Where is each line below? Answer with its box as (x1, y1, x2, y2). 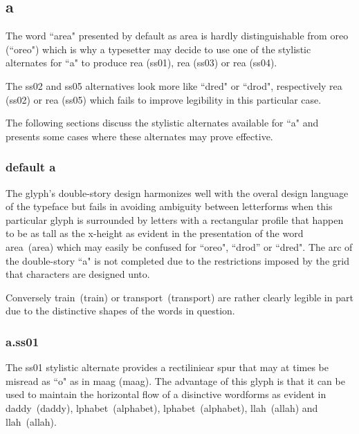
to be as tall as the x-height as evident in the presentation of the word (6, 226, 304, 240)
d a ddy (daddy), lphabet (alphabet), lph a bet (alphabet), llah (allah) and (6, 400, 318, 415)
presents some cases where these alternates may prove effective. (6, 129, 273, 143)
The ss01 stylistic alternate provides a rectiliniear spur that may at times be (6, 360, 329, 375)
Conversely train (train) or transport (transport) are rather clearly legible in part (6, 290, 353, 304)
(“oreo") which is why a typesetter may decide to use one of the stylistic (6, 41, 311, 56)
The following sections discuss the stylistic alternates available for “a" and (6, 115, 319, 130)
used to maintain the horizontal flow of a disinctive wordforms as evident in (6, 387, 326, 402)
